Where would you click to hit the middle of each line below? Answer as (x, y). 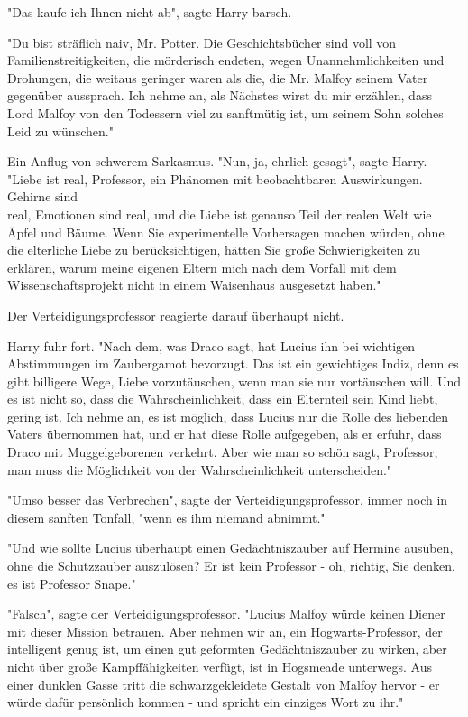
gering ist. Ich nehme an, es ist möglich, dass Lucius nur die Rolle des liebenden (228, 416)
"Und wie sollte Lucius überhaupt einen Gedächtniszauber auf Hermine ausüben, (230, 548)
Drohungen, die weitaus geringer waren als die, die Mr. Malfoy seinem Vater (218, 77)
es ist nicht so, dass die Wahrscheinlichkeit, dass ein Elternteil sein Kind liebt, (223, 399)
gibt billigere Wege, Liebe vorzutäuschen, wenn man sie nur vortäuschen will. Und (234, 381)
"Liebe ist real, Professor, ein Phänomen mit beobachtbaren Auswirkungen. (215, 178)
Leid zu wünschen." (60, 130)
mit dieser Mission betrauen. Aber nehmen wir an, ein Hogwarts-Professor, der (225, 631)
